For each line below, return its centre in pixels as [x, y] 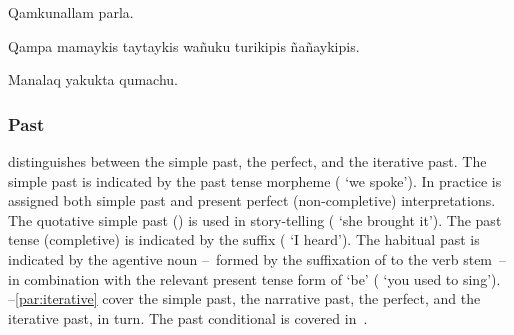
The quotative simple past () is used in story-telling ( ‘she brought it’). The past [255, 219]
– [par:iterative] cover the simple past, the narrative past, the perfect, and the [244, 298]
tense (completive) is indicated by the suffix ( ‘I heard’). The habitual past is [244, 239]
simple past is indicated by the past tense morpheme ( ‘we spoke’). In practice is [255, 180]
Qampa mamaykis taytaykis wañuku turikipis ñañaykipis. [184, 45]
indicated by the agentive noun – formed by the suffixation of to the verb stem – [257, 258]
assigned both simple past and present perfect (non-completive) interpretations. [252, 200]
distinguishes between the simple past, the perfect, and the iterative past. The [247, 161]
